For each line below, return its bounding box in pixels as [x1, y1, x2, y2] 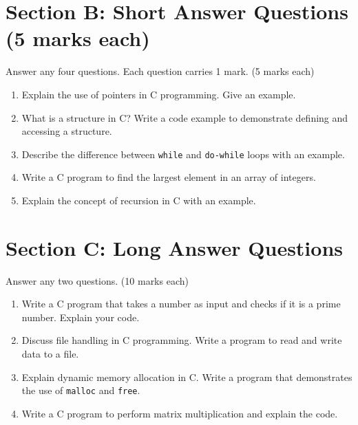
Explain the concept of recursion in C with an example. [21, 193, 256, 207]
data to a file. [21, 347, 79, 361]
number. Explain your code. [21, 309, 140, 324]
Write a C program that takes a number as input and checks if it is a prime [21, 296, 341, 311]
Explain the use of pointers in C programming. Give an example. [21, 87, 296, 101]
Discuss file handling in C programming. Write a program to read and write [21, 333, 342, 347]
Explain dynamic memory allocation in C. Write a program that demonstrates [21, 369, 352, 384]
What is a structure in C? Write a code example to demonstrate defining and [21, 110, 348, 124]
